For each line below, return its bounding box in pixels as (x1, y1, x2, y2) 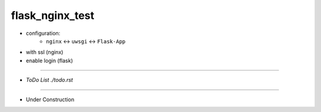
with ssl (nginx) (26, 49, 64, 56)
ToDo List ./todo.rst (26, 76, 74, 84)
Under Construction (26, 95, 74, 103)
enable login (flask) (26, 57, 74, 64)
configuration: (26, 30, 61, 37)
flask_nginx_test (11, 9, 95, 22)
